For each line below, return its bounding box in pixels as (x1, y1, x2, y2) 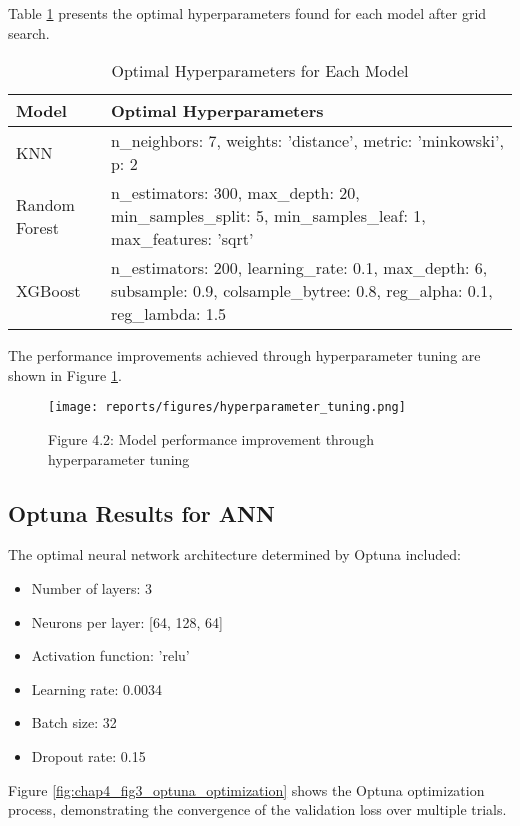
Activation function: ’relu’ (31, 645, 190, 666)
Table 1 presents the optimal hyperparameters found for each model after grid (8, 3, 487, 23)
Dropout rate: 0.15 (31, 745, 146, 766)
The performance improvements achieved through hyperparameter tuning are (8, 345, 481, 366)
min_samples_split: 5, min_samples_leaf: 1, (110, 204, 426, 228)
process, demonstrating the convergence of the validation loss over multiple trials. (8, 799, 507, 820)
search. (8, 22, 50, 43)
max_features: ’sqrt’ (110, 227, 254, 251)
